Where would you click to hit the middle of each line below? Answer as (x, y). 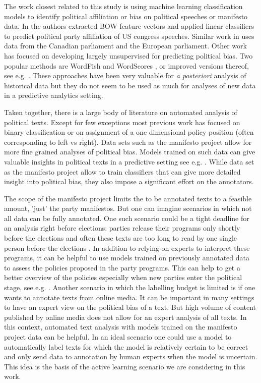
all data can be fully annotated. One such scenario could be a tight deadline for (127, 218)
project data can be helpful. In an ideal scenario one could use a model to (118, 337)
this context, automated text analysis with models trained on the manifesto (121, 327)
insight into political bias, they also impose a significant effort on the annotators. (129, 181)
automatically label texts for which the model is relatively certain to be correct (126, 346)
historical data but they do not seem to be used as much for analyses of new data (130, 85)
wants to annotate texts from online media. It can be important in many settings (129, 297)
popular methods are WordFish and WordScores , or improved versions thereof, (126, 65)
